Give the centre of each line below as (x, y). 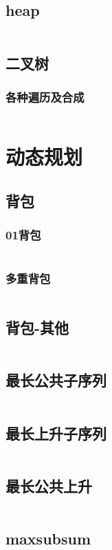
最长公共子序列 (56, 380)
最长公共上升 (49, 485)
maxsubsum (48, 538)
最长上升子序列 (56, 433)
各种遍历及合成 (45, 97)
